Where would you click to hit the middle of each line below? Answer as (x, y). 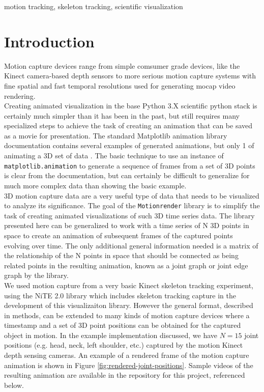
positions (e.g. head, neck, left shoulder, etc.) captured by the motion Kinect (124, 345)
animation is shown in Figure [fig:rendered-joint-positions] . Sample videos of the (129, 365)
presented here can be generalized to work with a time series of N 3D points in (127, 225)
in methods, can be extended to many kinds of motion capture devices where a (127, 315)
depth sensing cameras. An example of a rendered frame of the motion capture (127, 355)
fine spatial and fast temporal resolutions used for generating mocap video (120, 85)
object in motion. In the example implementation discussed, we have (111, 335)
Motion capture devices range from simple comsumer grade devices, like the (122, 65)
